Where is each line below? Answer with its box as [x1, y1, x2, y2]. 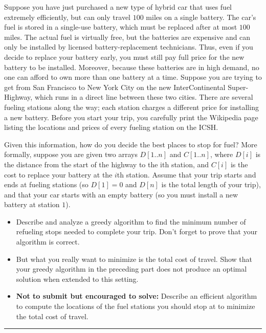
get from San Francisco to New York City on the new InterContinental [4, 81, 226, 92]
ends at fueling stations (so [4, 179, 88, 190]
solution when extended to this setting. [16, 273, 139, 284]
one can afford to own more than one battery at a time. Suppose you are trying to [4, 72, 262, 82]
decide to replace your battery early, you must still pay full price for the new [4, 51, 245, 62]
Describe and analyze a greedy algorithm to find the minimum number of [16, 216, 246, 227]
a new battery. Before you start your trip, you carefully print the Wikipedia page [4, 112, 258, 122]
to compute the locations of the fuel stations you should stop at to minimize [16, 301, 255, 312]
